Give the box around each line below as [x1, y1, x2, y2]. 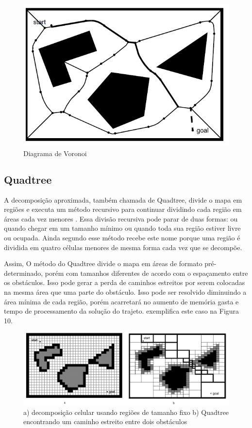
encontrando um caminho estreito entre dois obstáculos [23, 416, 187, 427]
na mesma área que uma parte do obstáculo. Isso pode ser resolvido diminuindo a [4, 287, 247, 297]
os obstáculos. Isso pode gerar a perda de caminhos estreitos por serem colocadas [4, 277, 245, 287]
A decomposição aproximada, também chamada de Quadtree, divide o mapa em [4, 194, 242, 205]
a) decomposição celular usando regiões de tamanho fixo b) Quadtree [23, 407, 229, 417]
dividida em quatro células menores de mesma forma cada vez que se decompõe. [4, 242, 242, 252]
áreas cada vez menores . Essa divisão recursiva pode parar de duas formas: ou [4, 213, 238, 223]
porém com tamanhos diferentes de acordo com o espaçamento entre [45, 268, 248, 278]
